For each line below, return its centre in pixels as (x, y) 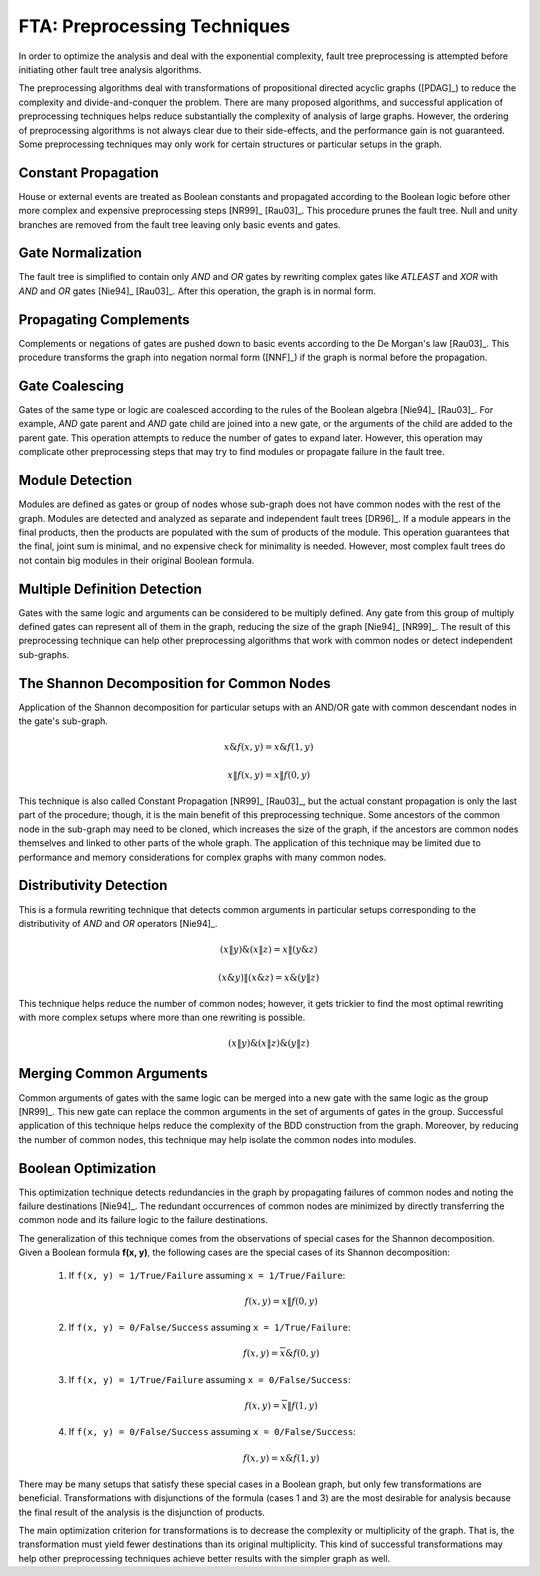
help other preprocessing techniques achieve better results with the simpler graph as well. (204, 1558)
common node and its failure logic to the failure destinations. (143, 1220)
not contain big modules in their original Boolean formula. (136, 560)
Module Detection (75, 480)
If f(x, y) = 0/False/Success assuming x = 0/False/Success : (212, 1432)
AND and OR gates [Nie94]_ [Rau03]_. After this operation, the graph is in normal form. (197, 291)
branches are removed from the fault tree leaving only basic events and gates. (179, 224)
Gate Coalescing (71, 385)
